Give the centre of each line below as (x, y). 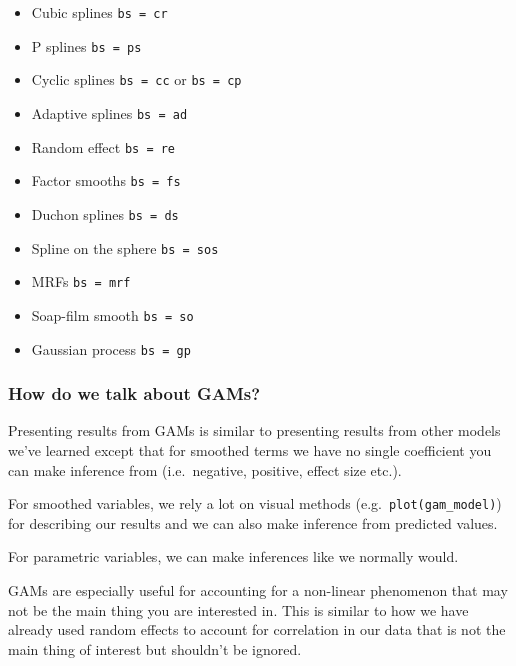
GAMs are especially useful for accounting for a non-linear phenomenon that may (258, 590)
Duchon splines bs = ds (105, 213)
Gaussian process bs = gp (111, 348)
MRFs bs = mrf (81, 281)
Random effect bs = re (103, 146)
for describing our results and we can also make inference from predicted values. (253, 522)
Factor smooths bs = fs (106, 180)
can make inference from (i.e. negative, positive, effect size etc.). (205, 469)
